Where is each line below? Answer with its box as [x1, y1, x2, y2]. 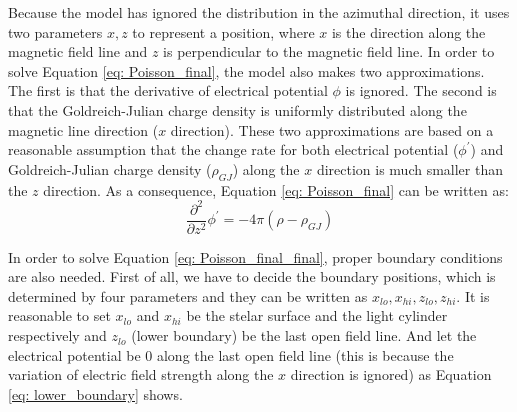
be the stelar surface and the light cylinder [186, 305, 448, 326]
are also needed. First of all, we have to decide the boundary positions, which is [8, 266, 496, 287]
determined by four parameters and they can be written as [8, 285, 368, 306]
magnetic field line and [8, 41, 148, 62]
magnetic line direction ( [8, 119, 159, 140]
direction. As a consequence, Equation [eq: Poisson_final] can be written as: [43, 179, 509, 200]
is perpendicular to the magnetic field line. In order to [163, 41, 495, 62]
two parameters [8, 21, 103, 42]
